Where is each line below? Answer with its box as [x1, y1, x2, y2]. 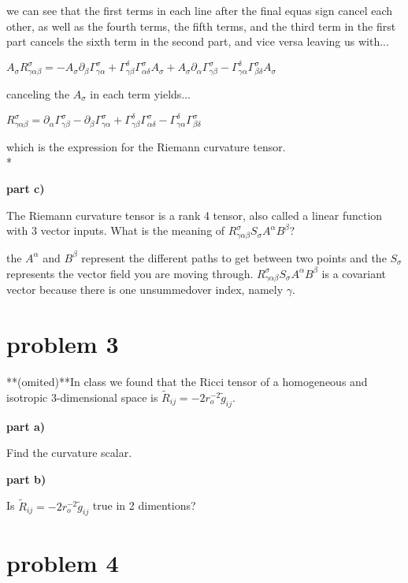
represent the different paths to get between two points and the [81, 249, 387, 266]
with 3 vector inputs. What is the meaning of [6, 222, 225, 239]
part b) [6, 470, 46, 487]
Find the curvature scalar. [6, 444, 132, 461]
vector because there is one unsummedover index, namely [6, 281, 284, 298]
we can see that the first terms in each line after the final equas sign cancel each [6, 2, 393, 18]
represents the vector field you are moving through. [6, 265, 254, 281]
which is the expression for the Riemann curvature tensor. [6, 138, 286, 154]
